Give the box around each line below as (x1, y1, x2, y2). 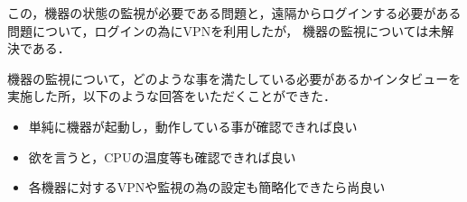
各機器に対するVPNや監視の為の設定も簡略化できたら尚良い (28, 178, 386, 197)
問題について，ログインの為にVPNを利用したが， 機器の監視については (7, 21, 429, 40)
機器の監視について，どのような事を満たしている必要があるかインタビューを (7, 69, 462, 87)
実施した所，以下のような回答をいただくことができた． (7, 87, 336, 106)
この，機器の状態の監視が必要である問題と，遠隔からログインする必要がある (7, 4, 462, 22)
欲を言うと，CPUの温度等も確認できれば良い (28, 147, 296, 166)
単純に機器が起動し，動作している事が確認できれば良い (28, 116, 358, 135)
